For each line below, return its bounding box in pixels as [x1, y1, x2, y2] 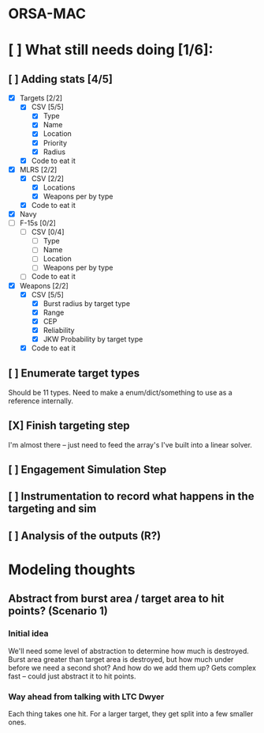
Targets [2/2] [19, 93, 63, 103]
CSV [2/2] [31, 173, 65, 183]
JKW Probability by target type [43, 334, 143, 344]
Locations [43, 183, 76, 192]
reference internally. [8, 396, 73, 406]
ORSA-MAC [8, 5, 87, 23]
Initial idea [8, 628, 49, 639]
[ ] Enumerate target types [8, 367, 140, 380]
